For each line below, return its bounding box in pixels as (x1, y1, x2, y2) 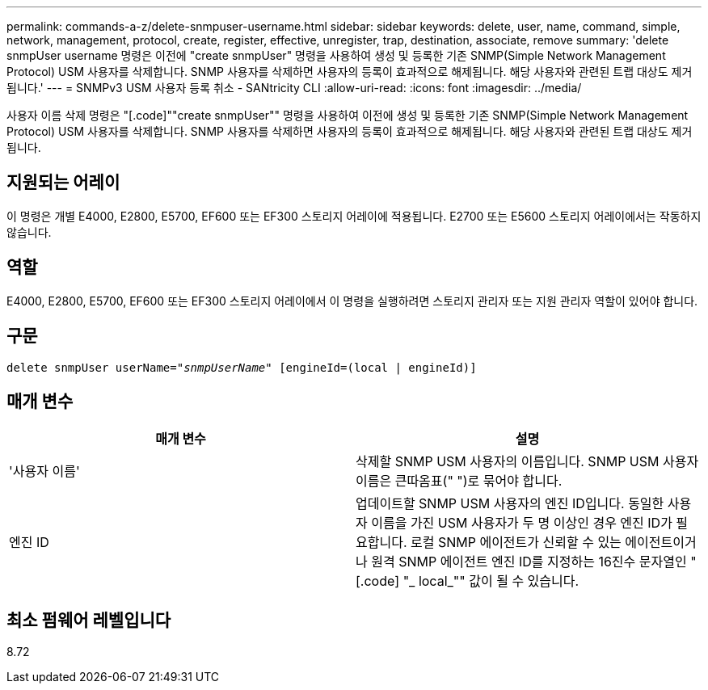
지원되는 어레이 (6, 172, 120, 193)
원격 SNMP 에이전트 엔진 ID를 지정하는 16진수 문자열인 (371, 553, 687, 570)
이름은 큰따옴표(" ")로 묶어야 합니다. (356, 473, 563, 490)
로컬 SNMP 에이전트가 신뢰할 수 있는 (410, 534, 622, 551)
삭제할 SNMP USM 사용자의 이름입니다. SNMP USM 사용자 (356, 453, 699, 470)
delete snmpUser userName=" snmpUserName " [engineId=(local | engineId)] (6, 360, 477, 374)
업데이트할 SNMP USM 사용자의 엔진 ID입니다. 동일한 (356, 495, 664, 512)
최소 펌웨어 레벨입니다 (6, 609, 171, 630)
